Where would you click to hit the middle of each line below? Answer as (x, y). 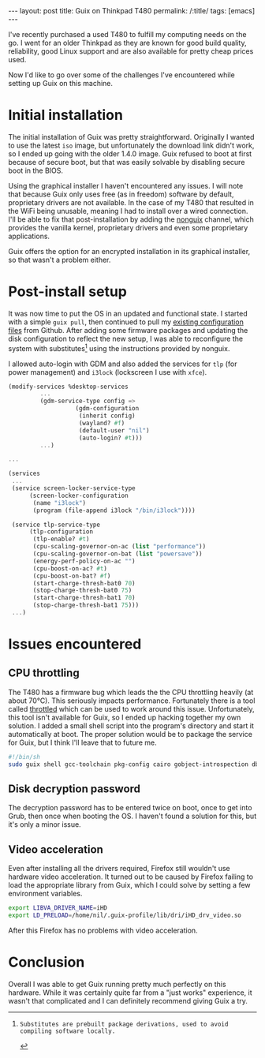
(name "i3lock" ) (60, 503)
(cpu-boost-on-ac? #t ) (70, 568)
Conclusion (47, 962)
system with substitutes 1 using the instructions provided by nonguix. (119, 347)
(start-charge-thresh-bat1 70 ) (84, 598)
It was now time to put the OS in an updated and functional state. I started (128, 313)
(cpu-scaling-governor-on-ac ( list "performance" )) (119, 547)
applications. (29, 236)
